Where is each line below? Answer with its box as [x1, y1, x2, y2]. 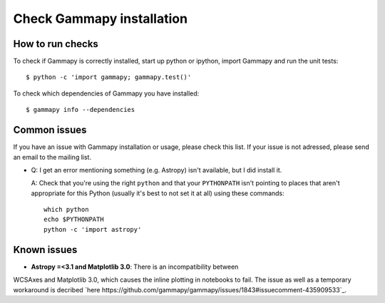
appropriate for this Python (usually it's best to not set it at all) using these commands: [31, 189, 284, 197]
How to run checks [13, 38, 99, 50]
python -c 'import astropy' [43, 225, 142, 233]
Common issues [13, 124, 87, 136]
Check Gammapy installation [13, 11, 188, 26]
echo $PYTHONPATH [43, 215, 104, 224]
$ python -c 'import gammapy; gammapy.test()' [26, 73, 192, 81]
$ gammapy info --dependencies [26, 106, 135, 114]
